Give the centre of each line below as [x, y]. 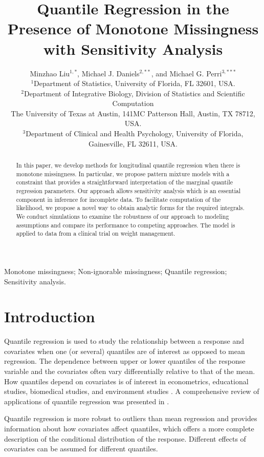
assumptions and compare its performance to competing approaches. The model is [126, 225]
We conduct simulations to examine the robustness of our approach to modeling [123, 216]
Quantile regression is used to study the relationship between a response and [124, 341]
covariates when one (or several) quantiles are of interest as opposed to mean [125, 351]
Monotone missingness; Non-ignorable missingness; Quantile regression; [116, 271]
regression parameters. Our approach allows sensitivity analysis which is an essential [128, 191]
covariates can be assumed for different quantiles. [81, 449]
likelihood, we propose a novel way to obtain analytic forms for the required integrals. [130, 208]
